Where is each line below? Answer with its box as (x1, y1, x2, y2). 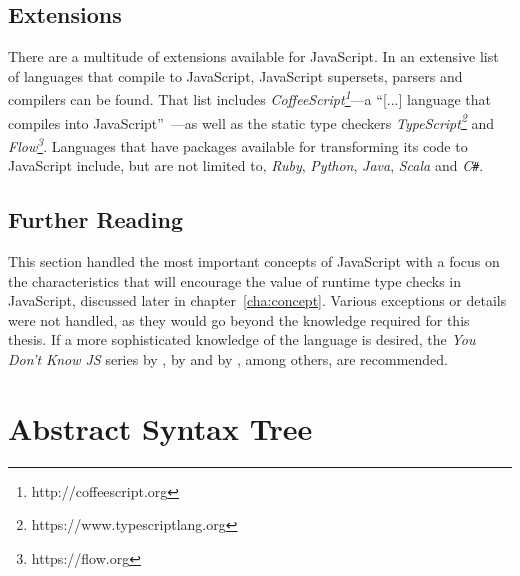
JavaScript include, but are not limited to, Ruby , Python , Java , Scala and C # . (8, 155, 484, 176)
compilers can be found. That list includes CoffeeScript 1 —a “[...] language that (8, 86, 492, 110)
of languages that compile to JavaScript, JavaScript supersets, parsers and (8, 65, 463, 86)
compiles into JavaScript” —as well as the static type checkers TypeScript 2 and (8, 109, 495, 133)
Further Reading (8, 204, 183, 235)
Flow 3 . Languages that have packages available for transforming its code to (8, 132, 468, 156)
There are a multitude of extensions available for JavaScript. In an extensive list (8, 46, 499, 67)
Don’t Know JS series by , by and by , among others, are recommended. (8, 348, 449, 369)
